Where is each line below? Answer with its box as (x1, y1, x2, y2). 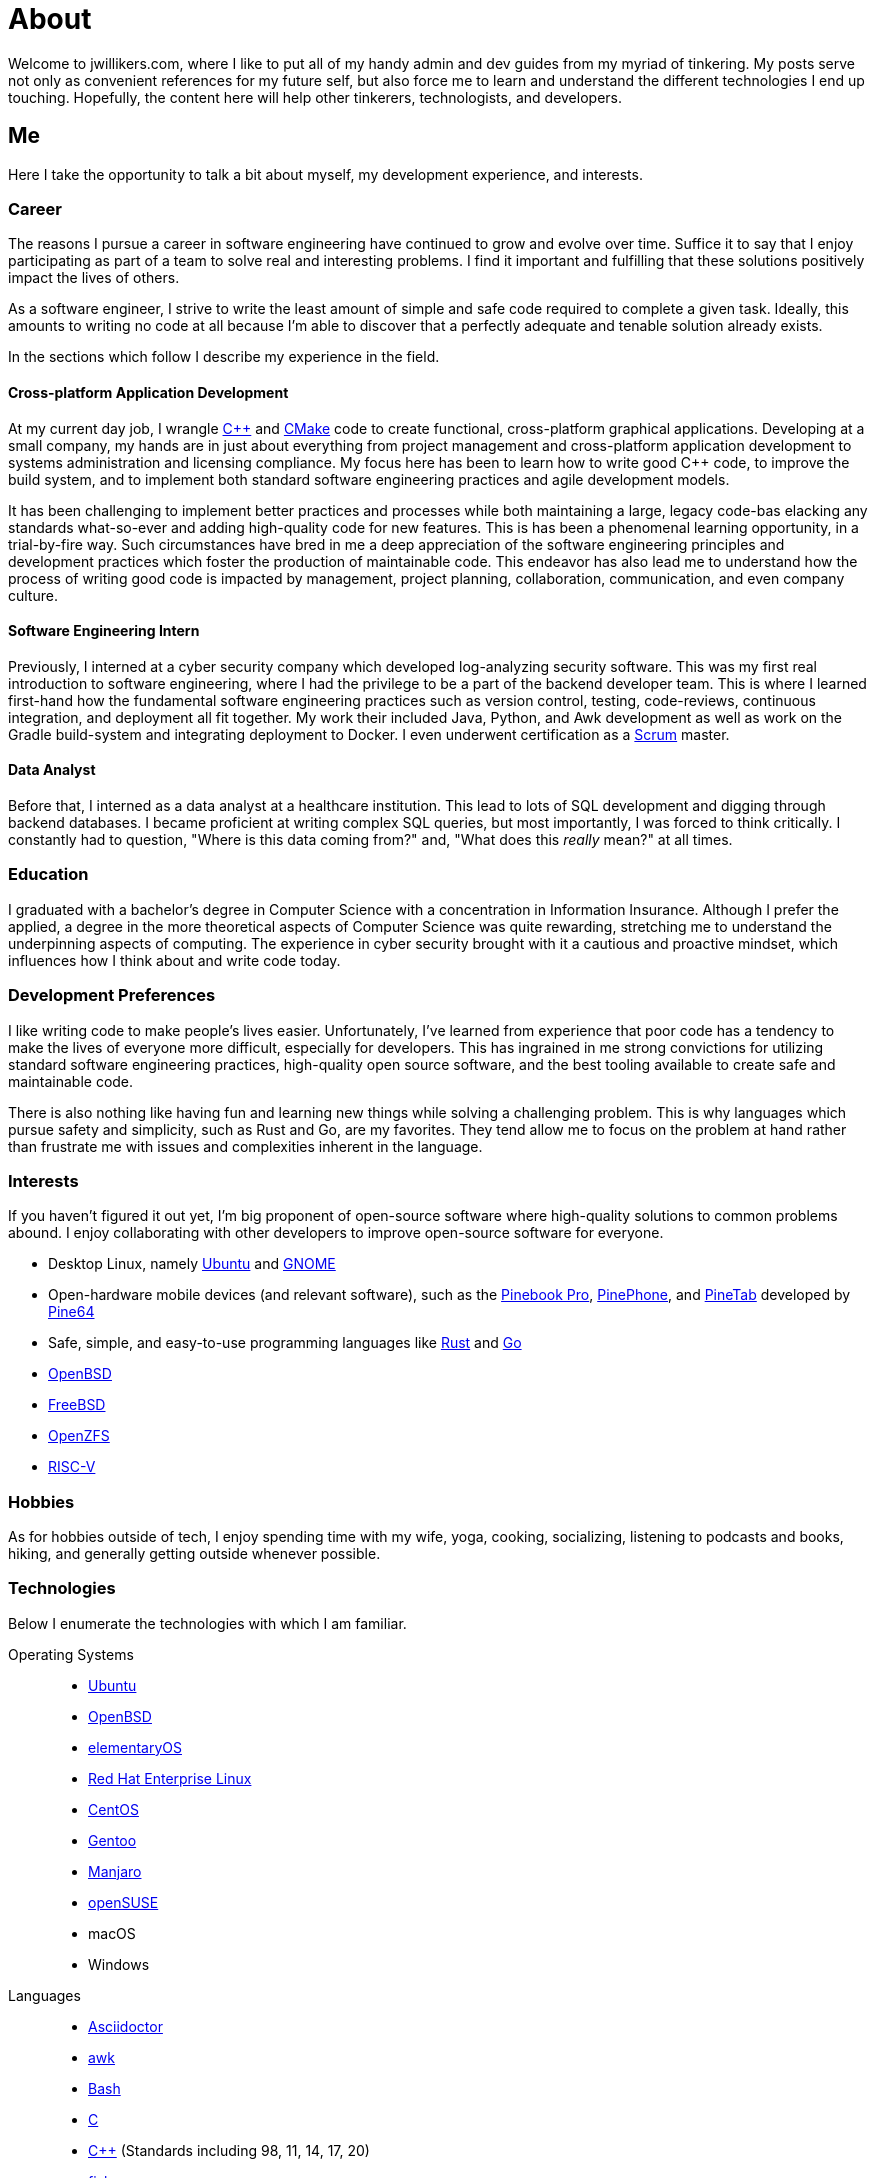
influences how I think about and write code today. (8, 951, 341, 969)
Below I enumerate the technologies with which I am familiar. (8, 1614, 407, 1632)
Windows (88, 1955, 150, 1973)
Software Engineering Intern (8, 622, 200, 640)
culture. (8, 586, 58, 604)
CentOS (88, 1800, 139, 1818)
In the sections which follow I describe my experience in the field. (8, 348, 440, 366)
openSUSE (88, 1893, 159, 1911)
